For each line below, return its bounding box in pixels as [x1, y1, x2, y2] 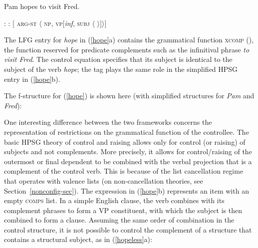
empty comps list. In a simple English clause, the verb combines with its [4, 195, 225, 206]
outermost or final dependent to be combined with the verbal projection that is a [4, 156, 252, 166]
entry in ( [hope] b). [4, 73, 60, 84]
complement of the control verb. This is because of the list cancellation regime [4, 166, 244, 176]
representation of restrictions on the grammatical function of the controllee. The [4, 126, 249, 137]
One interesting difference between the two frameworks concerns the [4, 117, 212, 127]
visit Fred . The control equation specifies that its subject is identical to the [4, 54, 233, 64]
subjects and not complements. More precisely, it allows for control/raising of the [4, 146, 252, 157]
